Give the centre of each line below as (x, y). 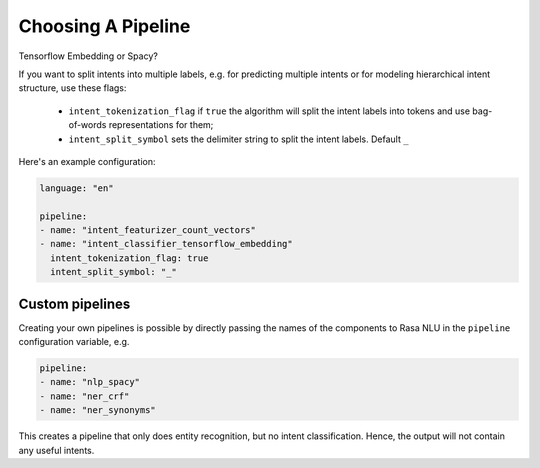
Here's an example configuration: (87, 161)
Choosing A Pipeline (104, 26)
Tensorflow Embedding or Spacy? (88, 56)
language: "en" (76, 188)
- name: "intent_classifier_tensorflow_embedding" (166, 244)
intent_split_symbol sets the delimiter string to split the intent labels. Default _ (238, 139)
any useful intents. (56, 450)
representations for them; (161, 125)
